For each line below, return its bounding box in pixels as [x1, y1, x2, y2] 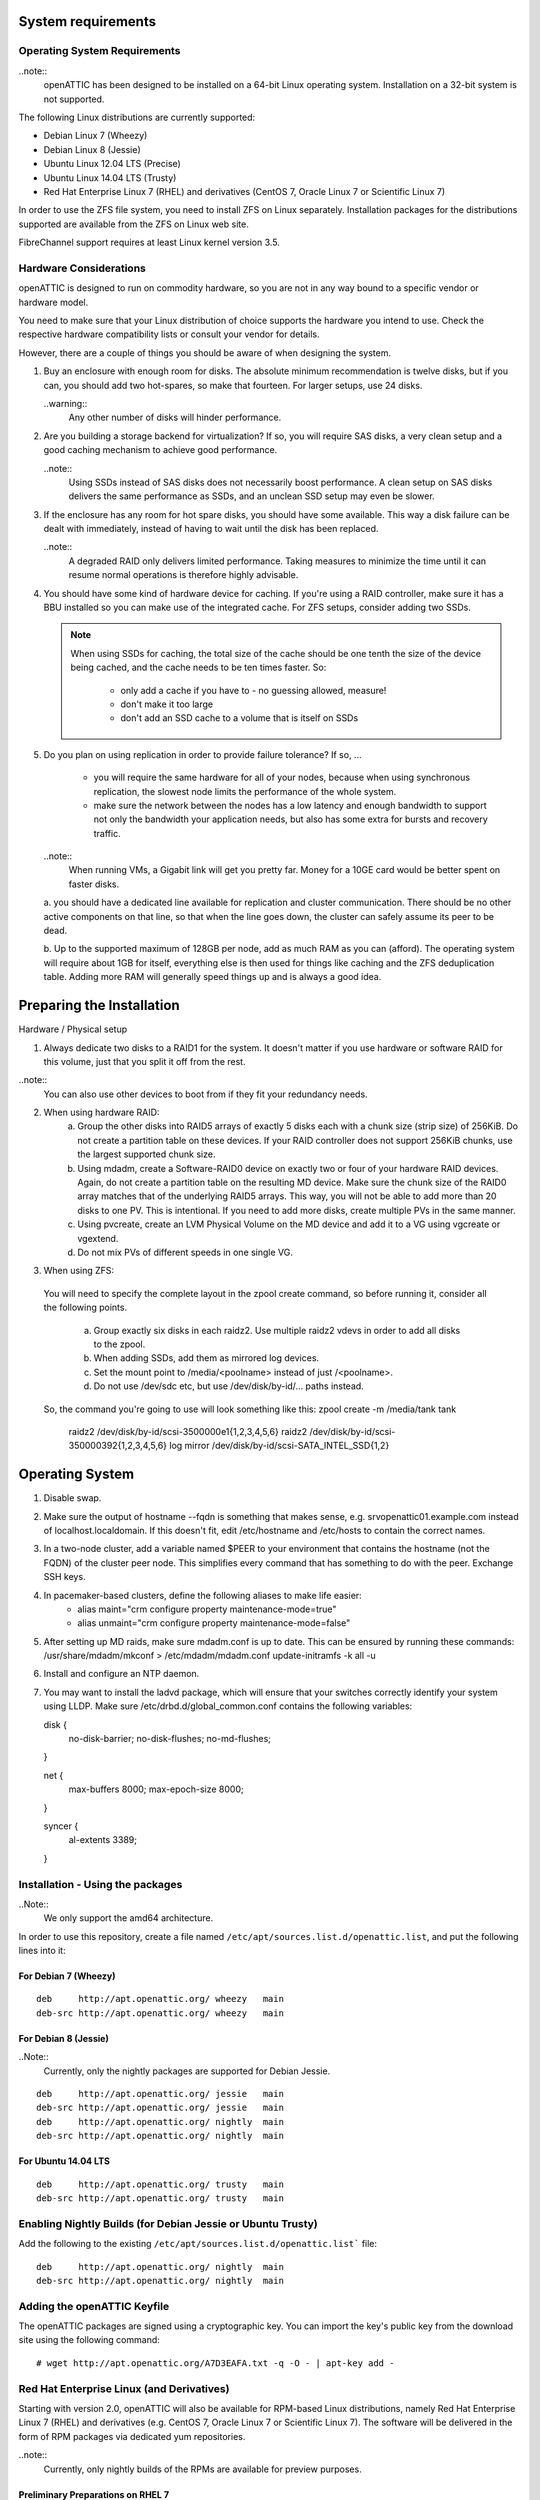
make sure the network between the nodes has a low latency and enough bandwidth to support [93, 799, 487, 811]
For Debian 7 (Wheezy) [18, 1970, 116, 1982]
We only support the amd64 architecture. [43, 1912, 214, 1924]
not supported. [43, 93, 105, 105]
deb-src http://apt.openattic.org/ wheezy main [36, 2007, 285, 2019]
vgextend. [77, 1232, 119, 1244]
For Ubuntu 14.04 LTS [18, 2155, 110, 2167]
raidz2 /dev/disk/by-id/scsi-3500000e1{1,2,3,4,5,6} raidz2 [68, 1425, 308, 1437]
